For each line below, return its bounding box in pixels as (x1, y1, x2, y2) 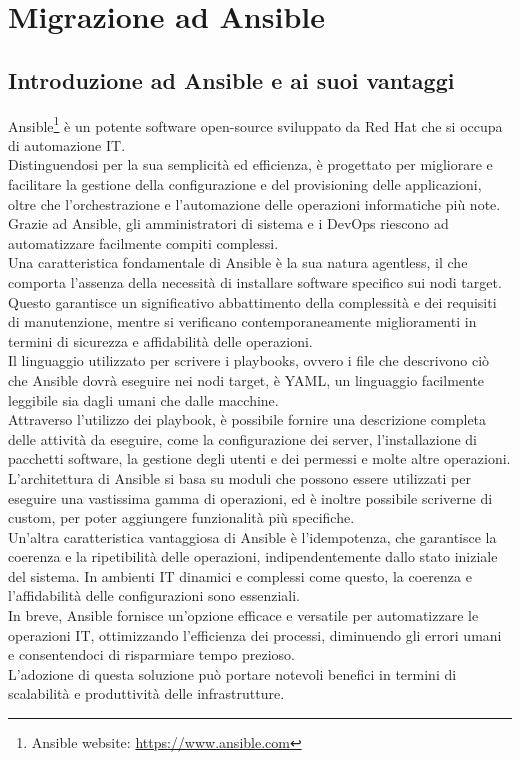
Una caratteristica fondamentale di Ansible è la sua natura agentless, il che (8, 252, 468, 273)
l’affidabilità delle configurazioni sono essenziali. (8, 585, 300, 606)
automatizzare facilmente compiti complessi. (8, 232, 279, 253)
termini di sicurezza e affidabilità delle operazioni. (8, 330, 313, 351)
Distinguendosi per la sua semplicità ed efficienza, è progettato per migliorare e (8, 154, 493, 175)
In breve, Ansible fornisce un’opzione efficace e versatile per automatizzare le (8, 605, 479, 626)
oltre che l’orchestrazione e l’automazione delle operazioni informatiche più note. (8, 193, 501, 214)
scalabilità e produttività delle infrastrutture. (8, 683, 285, 704)
